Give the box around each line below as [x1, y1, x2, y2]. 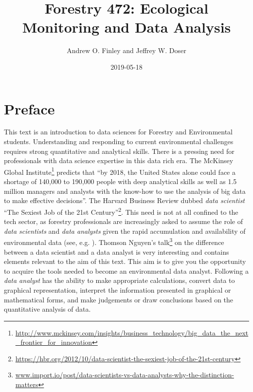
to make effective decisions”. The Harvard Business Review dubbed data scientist [4, 195, 245, 205]
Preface [4, 98, 55, 118]
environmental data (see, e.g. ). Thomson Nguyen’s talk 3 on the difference [4, 236, 224, 247]
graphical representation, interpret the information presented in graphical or [4, 284, 231, 295]
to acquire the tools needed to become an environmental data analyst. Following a [4, 265, 249, 276]
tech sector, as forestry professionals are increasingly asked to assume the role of [4, 216, 243, 226]
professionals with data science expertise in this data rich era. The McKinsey [4, 155, 234, 166]
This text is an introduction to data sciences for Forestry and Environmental [4, 127, 233, 137]
